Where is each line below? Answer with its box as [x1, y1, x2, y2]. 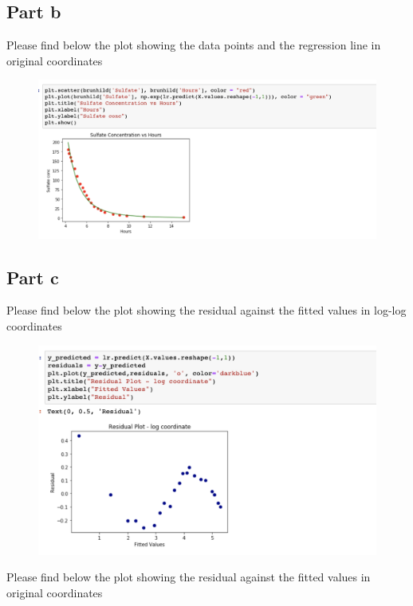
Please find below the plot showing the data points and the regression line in [6, 37, 381, 53]
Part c [6, 264, 59, 289]
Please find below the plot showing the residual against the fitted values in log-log [6, 302, 407, 319]
